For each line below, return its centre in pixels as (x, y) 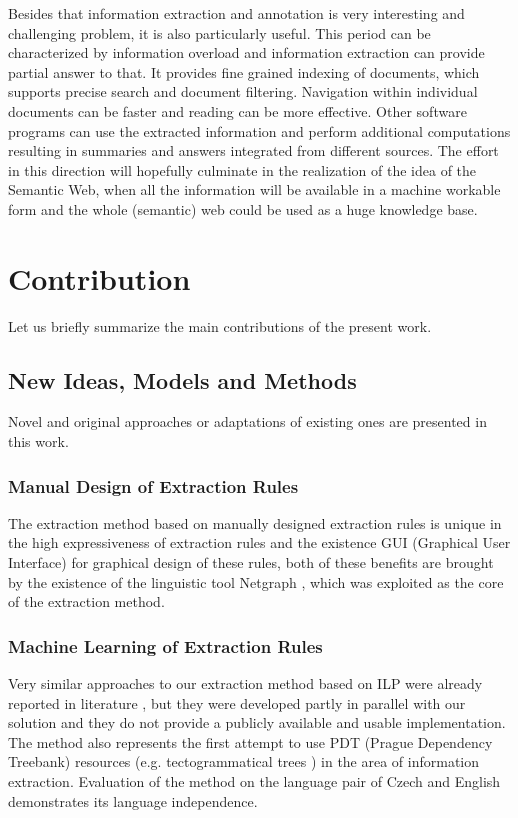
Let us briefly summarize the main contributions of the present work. (220, 325)
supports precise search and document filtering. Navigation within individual (243, 91)
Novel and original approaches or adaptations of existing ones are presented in (247, 421)
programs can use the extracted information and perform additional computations (259, 130)
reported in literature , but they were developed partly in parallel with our (237, 702)
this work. (38, 441)
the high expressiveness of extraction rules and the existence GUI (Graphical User (259, 542)
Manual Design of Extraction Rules (153, 485)
